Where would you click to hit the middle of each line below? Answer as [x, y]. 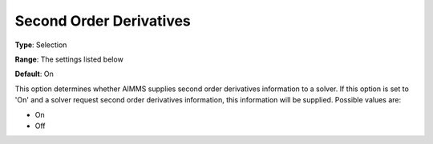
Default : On [34, 74]
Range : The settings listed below [69, 59]
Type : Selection [41, 45]
